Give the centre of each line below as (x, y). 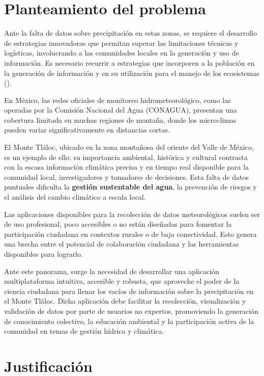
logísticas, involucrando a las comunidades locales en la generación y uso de (122, 53)
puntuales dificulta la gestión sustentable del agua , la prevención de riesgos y (130, 187)
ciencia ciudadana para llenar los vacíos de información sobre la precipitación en (129, 291)
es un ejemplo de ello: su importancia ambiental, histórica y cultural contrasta (126, 157)
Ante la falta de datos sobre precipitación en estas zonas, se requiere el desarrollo (130, 33)
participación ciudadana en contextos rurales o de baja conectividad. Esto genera (130, 234)
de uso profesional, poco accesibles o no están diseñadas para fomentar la (118, 224)
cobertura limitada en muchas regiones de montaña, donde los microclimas (120, 119)
